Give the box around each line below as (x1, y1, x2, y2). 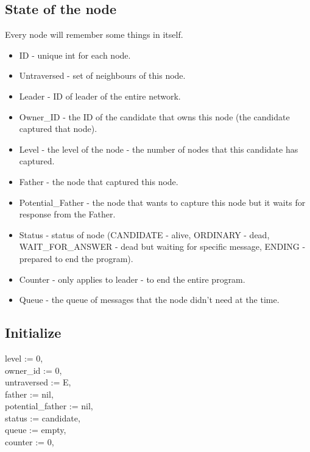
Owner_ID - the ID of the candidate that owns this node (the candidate (19, 110, 290, 123)
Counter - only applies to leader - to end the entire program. (19, 272, 245, 285)
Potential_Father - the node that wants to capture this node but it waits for (19, 195, 306, 208)
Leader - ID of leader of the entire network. (19, 89, 181, 102)
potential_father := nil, (5, 399, 93, 412)
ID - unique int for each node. (19, 48, 131, 61)
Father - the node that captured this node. (19, 175, 178, 188)
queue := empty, (5, 423, 66, 436)
